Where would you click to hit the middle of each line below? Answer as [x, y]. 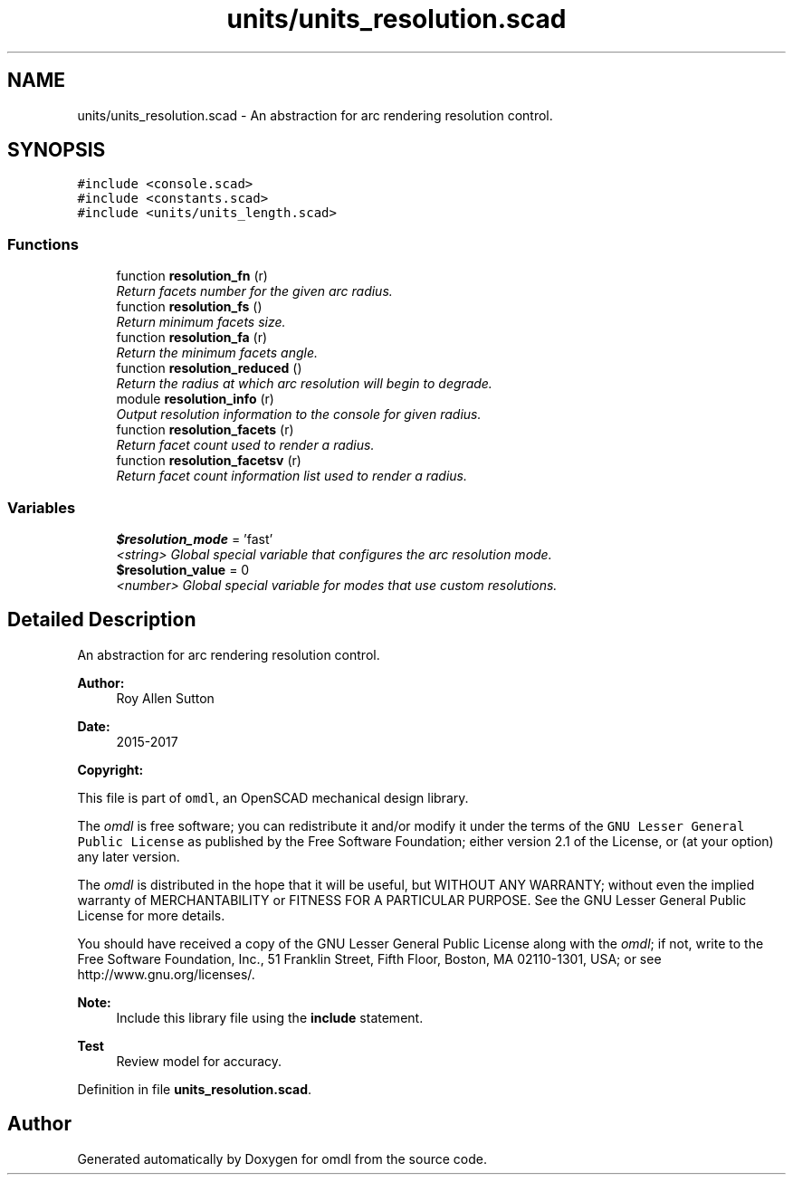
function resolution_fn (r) [192, 276]
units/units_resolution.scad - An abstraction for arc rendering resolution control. [315, 115]
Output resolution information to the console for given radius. [299, 415]
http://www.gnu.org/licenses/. [166, 974]
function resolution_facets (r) [205, 430]
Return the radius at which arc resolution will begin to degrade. [304, 384]
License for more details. [151, 915]
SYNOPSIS [57, 150]
